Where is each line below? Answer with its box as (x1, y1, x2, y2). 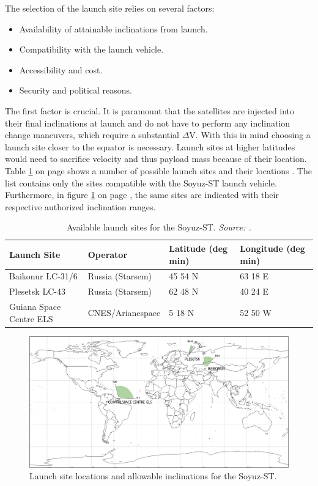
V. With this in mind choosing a (189, 128, 311, 141)
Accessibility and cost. (19, 63, 103, 76)
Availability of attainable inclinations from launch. (19, 22, 208, 35)
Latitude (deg (169, 241, 228, 254)
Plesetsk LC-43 (9, 285, 65, 298)
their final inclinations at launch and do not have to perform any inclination (5, 116, 290, 129)
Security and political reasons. (19, 84, 132, 97)
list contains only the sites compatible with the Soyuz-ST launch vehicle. (5, 176, 277, 189)
